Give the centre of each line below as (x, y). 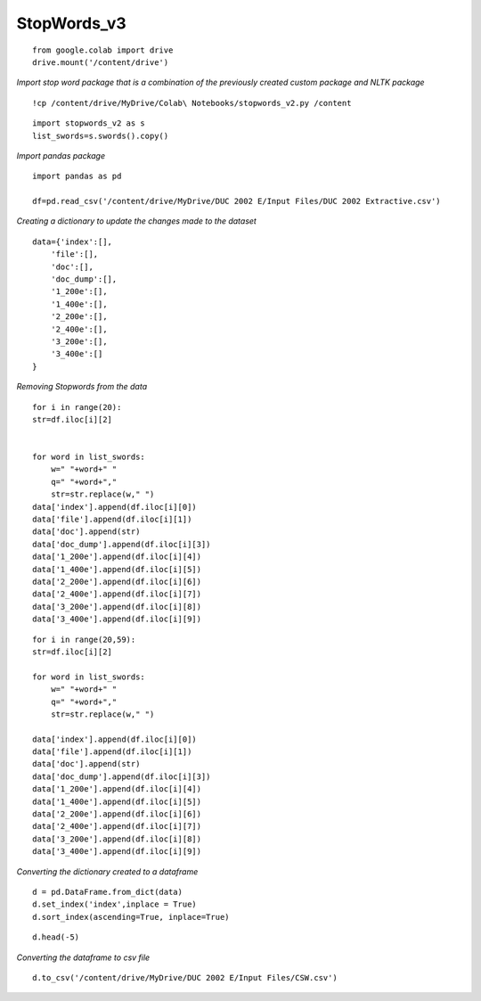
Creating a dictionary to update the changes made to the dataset (137, 221)
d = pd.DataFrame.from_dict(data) (107, 892)
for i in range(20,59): (84, 639)
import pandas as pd (77, 176)
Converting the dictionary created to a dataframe (107, 871)
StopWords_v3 (71, 23)
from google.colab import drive (103, 50)
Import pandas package (61, 155)
